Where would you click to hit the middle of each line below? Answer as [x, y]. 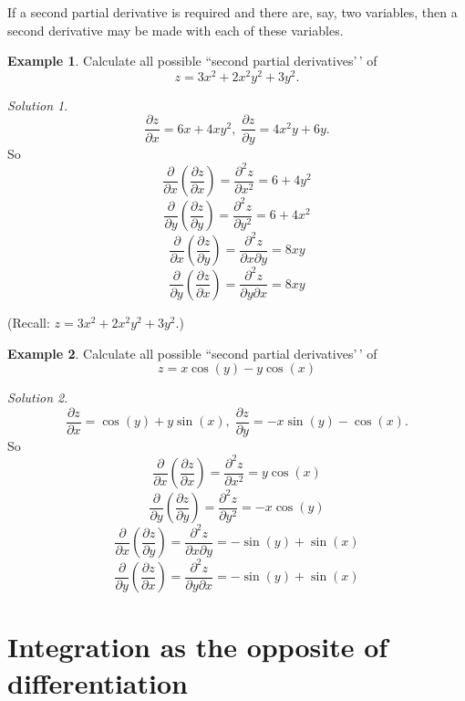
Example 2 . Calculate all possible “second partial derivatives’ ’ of [192, 353]
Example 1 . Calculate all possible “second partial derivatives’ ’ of [192, 61]
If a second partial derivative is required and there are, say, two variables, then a [232, 12]
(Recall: [29, 322]
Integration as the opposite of [198, 647]
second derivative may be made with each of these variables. [176, 30]
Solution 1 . [38, 105]
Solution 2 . [38, 398]
